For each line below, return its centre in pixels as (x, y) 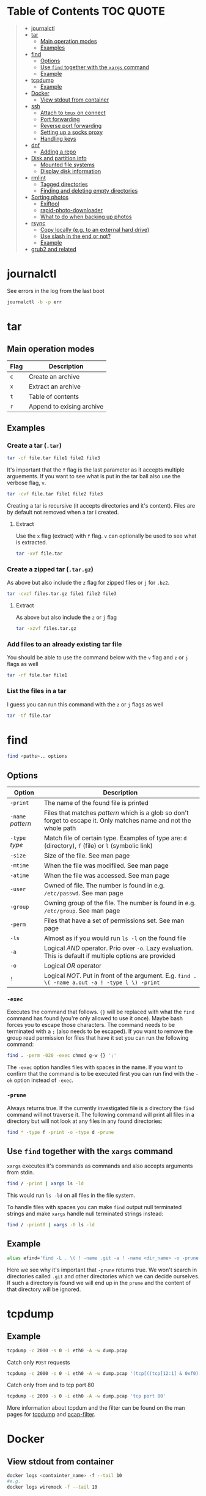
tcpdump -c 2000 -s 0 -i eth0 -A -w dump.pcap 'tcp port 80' (86, 1396)
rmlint (38, 177)
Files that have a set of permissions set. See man (114, 920)
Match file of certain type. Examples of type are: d (116, 838)
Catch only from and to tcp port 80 (51, 1385)
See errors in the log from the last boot (56, 291)
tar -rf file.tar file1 (37, 675)
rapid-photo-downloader (72, 210)
